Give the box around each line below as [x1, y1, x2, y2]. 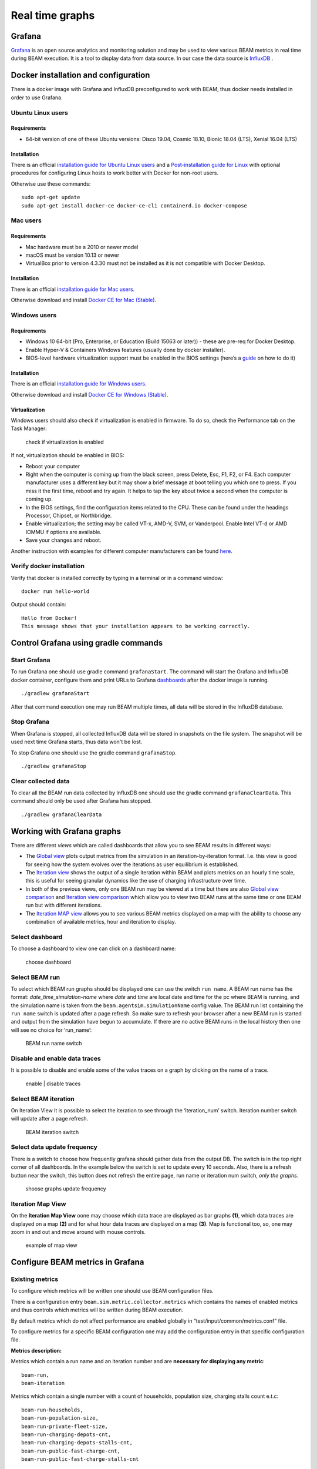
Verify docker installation [11, 562, 85, 570]
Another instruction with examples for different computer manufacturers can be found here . [11, 547, 233, 555]
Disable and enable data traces [11, 1055, 101, 1063]
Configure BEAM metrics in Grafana [11, 1257, 144, 1267]
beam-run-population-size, [21, 1415, 99, 1421]
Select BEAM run [11, 973, 60, 981]
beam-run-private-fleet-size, [21, 1423, 109, 1430]
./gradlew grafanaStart [21, 690, 90, 697]
